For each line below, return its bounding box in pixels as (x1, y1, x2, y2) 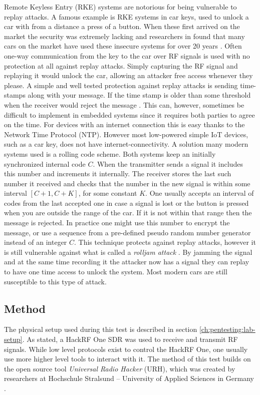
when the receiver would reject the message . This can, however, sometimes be (4, 99, 244, 110)
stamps (4, 90, 26, 100)
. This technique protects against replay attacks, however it (74, 237, 256, 247)
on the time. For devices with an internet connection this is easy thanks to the (4, 119, 245, 130)
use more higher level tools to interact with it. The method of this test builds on (4, 353, 251, 364)
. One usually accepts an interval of (145, 188, 254, 198)
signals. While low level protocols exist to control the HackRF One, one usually (4, 343, 248, 354)
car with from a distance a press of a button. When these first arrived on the (4, 21, 240, 32)
